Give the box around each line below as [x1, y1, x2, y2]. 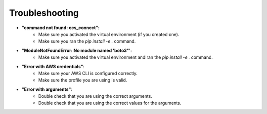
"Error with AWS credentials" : [21, 63, 85, 69]
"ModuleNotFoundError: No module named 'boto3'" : [21, 47, 132, 53]
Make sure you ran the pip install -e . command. [38, 38, 136, 44]
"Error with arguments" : [21, 86, 73, 92]
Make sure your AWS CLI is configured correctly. [38, 70, 138, 76]
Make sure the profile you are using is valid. [38, 77, 127, 83]
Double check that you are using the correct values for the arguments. [38, 100, 181, 106]
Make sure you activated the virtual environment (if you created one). [38, 31, 179, 37]
